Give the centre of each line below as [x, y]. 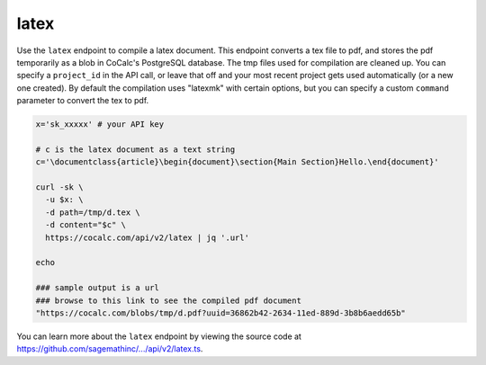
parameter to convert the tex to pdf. [83, 101]
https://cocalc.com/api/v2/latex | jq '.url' [147, 237]
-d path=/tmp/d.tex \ [93, 212]
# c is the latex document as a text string [135, 149]
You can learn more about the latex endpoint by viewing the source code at [159, 336]
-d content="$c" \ [85, 225]
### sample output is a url [97, 288]
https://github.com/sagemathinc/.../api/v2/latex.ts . [110, 349]
